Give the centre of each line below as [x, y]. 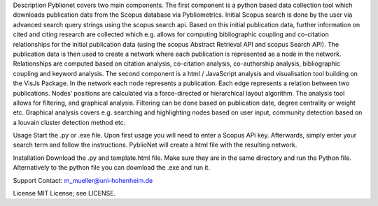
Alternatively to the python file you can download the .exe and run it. [111, 168]
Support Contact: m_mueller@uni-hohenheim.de [83, 180]
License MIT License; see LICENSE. [64, 193]
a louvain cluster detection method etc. [69, 122]
